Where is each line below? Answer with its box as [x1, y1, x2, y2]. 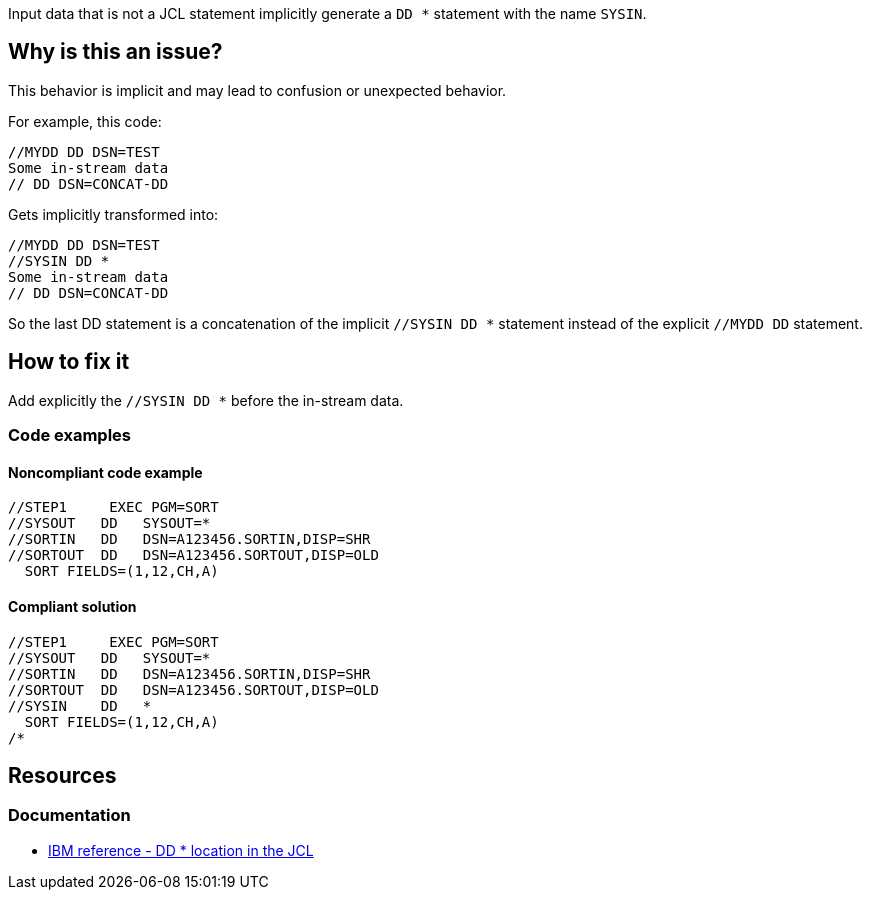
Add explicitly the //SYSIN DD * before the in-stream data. [8, 391, 404, 409]
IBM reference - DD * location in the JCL [48, 841, 314, 859]
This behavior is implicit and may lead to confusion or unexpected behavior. [8, 81, 507, 99]
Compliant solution [8, 597, 137, 615]
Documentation [8, 805, 131, 826]
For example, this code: [8, 112, 162, 130]
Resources [8, 762, 117, 788]
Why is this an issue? [8, 39, 223, 65]
